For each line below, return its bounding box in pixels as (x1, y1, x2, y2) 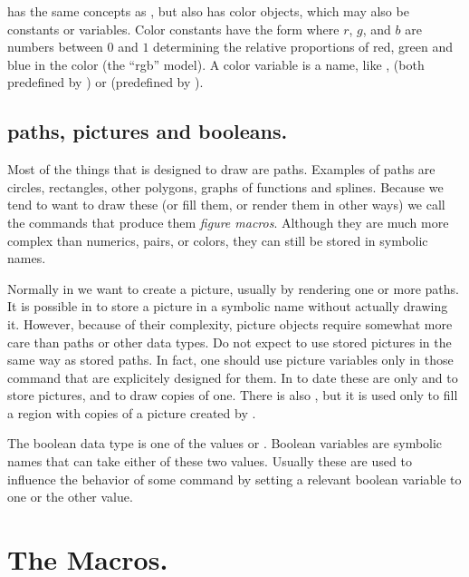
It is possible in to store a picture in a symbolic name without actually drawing (7, 297, 448, 316)
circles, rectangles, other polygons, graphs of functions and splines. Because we (7, 177, 444, 196)
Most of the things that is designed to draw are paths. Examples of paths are (7, 160, 435, 179)
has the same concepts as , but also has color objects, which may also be (7, 2, 409, 20)
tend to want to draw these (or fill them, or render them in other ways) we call (7, 195, 445, 214)
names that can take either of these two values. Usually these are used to (7, 452, 412, 471)
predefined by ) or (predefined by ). (7, 73, 204, 92)
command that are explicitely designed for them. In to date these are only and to (7, 367, 458, 386)
